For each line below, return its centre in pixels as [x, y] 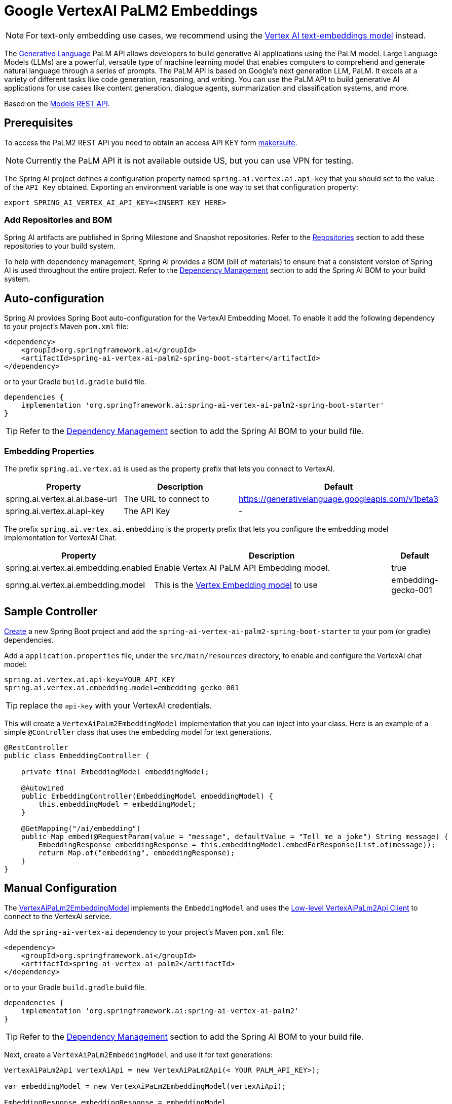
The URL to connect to [166, 499]
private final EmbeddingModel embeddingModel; [115, 772]
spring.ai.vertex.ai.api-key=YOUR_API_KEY [90, 679]
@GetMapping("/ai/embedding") [81, 828]
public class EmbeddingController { [77, 755]
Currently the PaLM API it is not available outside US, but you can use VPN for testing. [190, 160]
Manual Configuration [61, 888]
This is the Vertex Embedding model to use [236, 585]
